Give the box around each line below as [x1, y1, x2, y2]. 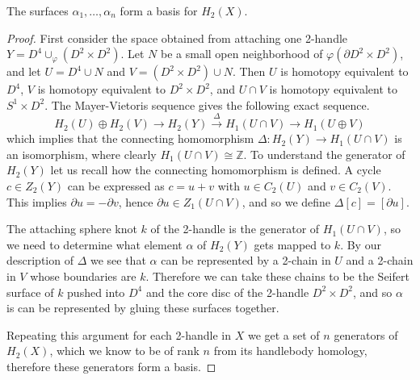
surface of [6, 283, 54, 300]
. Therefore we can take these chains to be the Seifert [145, 267, 409, 284]
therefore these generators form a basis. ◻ [6, 357, 216, 374]
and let [6, 63, 41, 80]
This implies [6, 193, 67, 210]
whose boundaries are [30, 267, 136, 284]
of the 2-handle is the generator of [150, 220, 320, 237]
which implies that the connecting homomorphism [6, 130, 254, 147]
